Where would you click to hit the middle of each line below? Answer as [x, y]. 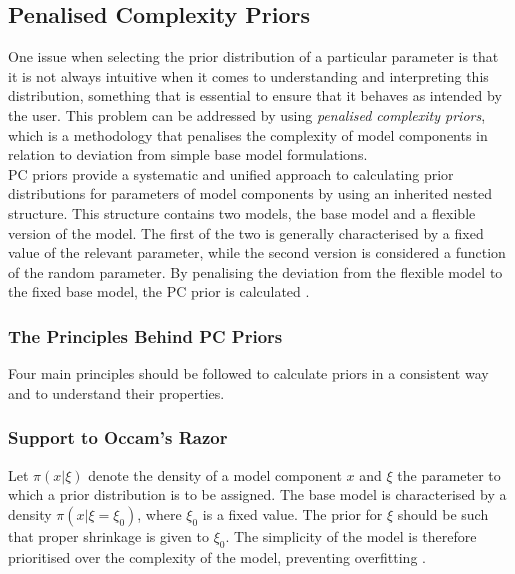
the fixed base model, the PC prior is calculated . [159, 291]
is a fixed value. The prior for [292, 513]
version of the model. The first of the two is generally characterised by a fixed [246, 232]
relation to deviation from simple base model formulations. [188, 154]
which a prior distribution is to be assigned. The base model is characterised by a [257, 494]
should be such [443, 513]
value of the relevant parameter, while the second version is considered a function [257, 252]
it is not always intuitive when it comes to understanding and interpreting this [248, 75]
